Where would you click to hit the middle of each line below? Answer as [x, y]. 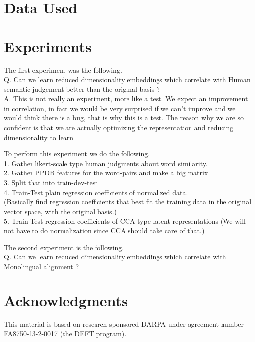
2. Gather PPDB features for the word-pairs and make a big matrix [106, 173]
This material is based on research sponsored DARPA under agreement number [124, 324]
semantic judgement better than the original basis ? [82, 89]
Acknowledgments [66, 300]
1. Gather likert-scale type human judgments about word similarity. [106, 163]
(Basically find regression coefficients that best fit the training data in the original [128, 202]
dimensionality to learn [39, 137]
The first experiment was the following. [63, 70]
